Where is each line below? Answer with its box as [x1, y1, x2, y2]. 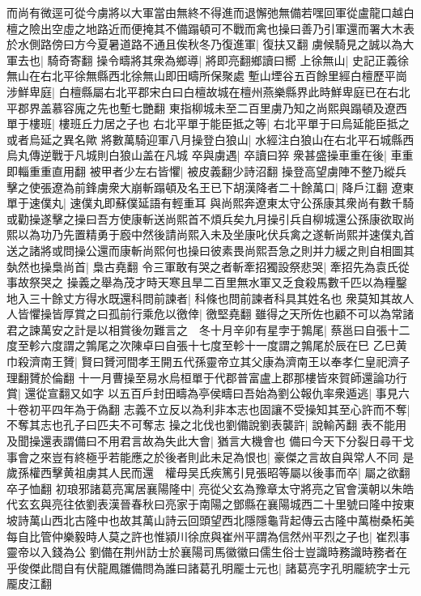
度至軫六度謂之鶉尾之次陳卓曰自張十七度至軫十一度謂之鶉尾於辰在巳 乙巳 [6, 337, 396, 354]
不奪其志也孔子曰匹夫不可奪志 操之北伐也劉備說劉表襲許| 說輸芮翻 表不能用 [6, 416, 406, 433]
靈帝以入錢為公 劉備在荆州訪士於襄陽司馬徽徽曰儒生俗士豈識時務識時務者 [6, 543, 396, 560]
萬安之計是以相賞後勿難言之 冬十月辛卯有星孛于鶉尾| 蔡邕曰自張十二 [40, 321, 410, 338]
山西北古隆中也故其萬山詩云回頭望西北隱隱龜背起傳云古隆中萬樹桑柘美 [40, 512, 415, 528]
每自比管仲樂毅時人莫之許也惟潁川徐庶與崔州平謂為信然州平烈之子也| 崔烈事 [6, 527, 410, 544]
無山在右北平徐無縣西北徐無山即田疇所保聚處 [6, 67, 245, 84]
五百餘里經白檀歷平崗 [293, 67, 407, 84]
